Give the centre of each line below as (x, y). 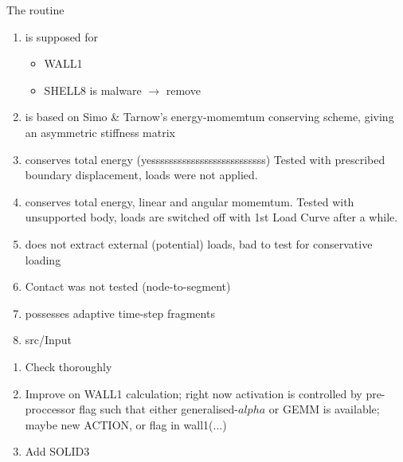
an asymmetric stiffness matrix (100, 132)
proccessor (50, 409)
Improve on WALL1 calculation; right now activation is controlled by (194, 393)
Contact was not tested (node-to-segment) (128, 286)
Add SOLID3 (57, 451)
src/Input (48, 340)
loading (43, 259)
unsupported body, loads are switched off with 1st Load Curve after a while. (211, 217)
